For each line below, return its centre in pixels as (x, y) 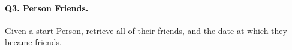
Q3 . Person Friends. (47, 7)
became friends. (34, 42)
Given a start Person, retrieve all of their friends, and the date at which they (146, 30)
